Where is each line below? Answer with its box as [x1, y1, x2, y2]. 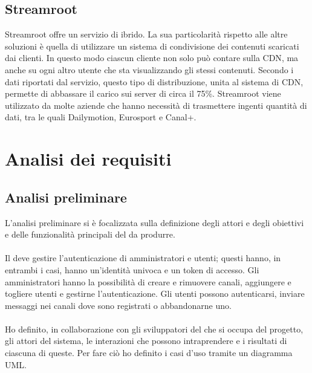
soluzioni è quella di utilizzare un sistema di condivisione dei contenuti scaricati [5, 39, 299, 52]
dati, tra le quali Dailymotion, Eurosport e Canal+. [5, 111, 197, 123]
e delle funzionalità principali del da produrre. [5, 228, 175, 241]
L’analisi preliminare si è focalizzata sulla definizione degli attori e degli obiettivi [5, 216, 304, 229]
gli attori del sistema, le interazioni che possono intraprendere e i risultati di [5, 334, 287, 347]
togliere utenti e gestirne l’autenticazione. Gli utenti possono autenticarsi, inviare [5, 287, 305, 300]
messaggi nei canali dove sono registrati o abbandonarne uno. [5, 299, 232, 311]
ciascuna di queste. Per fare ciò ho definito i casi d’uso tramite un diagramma [5, 346, 293, 359]
